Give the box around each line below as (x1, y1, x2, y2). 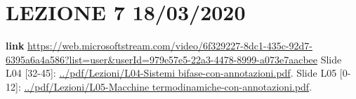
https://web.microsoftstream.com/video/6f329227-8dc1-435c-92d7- (27, 38, 312, 53)
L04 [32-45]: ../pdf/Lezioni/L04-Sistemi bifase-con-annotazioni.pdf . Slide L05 (6, 66, 337, 80)
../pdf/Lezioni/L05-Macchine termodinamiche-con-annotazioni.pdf (24, 79, 310, 93)
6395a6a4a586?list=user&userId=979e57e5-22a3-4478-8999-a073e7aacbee (6, 52, 317, 66)
